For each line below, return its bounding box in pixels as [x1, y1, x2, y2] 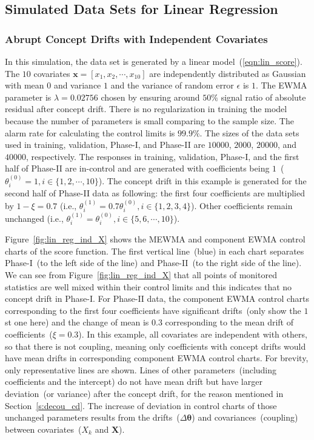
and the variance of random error [110, 79, 234, 92]
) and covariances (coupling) [192, 411, 298, 424]
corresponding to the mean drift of [165, 316, 294, 328]
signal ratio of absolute [221, 90, 306, 103]
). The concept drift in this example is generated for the [98, 174, 307, 187]
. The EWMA [255, 79, 307, 92]
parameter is [5, 90, 52, 103]
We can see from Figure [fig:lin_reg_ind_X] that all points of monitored [5, 268, 277, 281]
